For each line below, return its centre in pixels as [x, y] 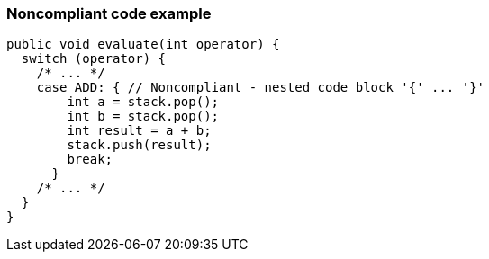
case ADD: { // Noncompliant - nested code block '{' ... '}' [261, 88]
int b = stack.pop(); [143, 116]
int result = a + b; [139, 131]
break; [90, 160]
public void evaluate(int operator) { [143, 45]
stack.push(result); [139, 145]
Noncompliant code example [109, 13]
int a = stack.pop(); [143, 102]
